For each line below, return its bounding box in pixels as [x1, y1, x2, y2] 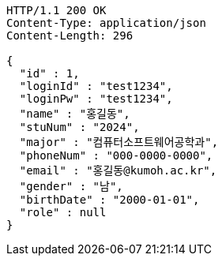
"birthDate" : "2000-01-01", [19, 193, 200, 206]
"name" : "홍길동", [19, 107, 130, 120]
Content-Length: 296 [6, 29, 134, 42]
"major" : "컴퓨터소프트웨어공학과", [19, 136, 219, 148]
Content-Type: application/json [6, 17, 206, 29]
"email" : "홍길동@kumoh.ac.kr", [19, 164, 217, 177]
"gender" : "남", [19, 180, 123, 193]
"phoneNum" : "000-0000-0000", [19, 149, 213, 162]
